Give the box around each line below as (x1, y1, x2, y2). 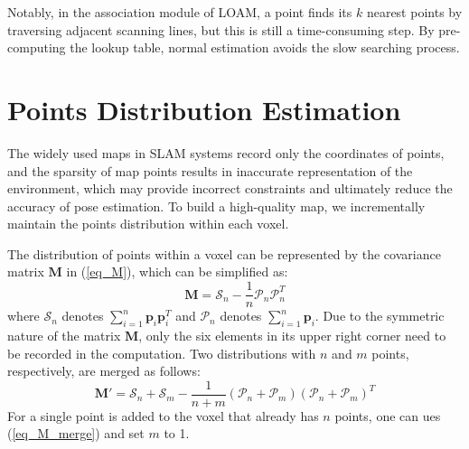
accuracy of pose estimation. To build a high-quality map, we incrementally (7, 196, 426, 215)
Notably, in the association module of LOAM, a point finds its (7, 3, 352, 21)
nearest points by (366, 3, 463, 21)
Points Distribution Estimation (7, 90, 401, 127)
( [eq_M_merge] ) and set (7, 424, 145, 443)
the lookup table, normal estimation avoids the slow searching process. (70, 38, 460, 57)
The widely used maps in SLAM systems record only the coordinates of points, (7, 143, 445, 162)
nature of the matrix (7, 325, 121, 344)
